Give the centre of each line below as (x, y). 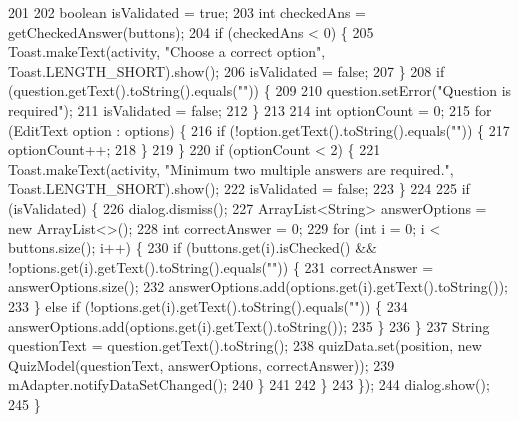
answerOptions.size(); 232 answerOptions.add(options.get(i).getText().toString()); (258, 286)
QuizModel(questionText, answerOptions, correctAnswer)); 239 (201, 364)
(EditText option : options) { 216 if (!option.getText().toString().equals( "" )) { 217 (259, 129)
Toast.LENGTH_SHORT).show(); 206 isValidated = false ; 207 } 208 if (226, 70)
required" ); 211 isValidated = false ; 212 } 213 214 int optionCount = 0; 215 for (250, 109)
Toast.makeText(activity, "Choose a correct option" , (167, 51)
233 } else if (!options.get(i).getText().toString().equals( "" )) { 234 (208, 305)
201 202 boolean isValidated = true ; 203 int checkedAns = (187, 12)
